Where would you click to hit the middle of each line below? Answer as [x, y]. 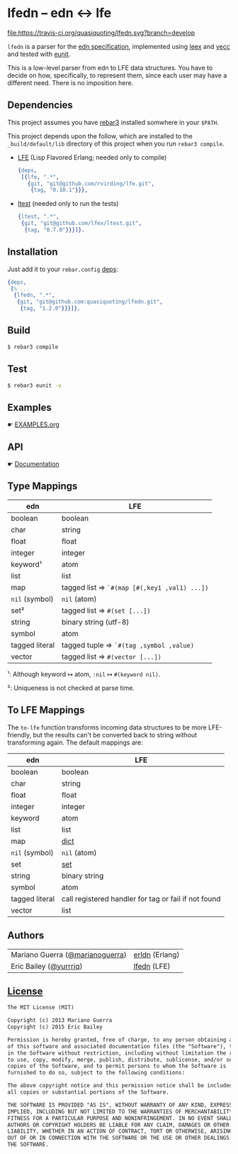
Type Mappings [42, 487]
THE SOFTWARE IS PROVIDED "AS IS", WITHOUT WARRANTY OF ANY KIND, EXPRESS [120, 1105]
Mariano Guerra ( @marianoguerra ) [69, 955]
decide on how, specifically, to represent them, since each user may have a [117, 75]
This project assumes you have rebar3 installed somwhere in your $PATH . [113, 122]
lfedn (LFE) [152, 966]
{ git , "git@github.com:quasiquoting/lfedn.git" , [90, 302]
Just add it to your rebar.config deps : [63, 269]
